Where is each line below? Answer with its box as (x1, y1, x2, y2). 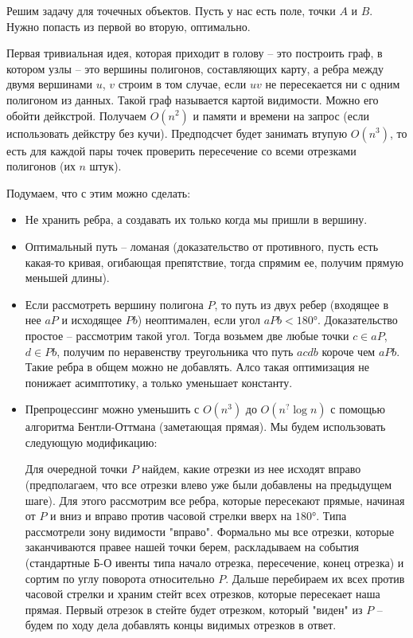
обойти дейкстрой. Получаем (6, 107, 146, 123)
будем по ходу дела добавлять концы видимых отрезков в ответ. (25, 616, 337, 633)
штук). (89, 158, 122, 174)
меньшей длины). (25, 269, 110, 286)
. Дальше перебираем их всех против (225, 570, 405, 586)
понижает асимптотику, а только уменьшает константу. (25, 374, 293, 390)
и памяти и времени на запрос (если (193, 107, 370, 123)
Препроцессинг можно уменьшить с (25, 401, 200, 417)
